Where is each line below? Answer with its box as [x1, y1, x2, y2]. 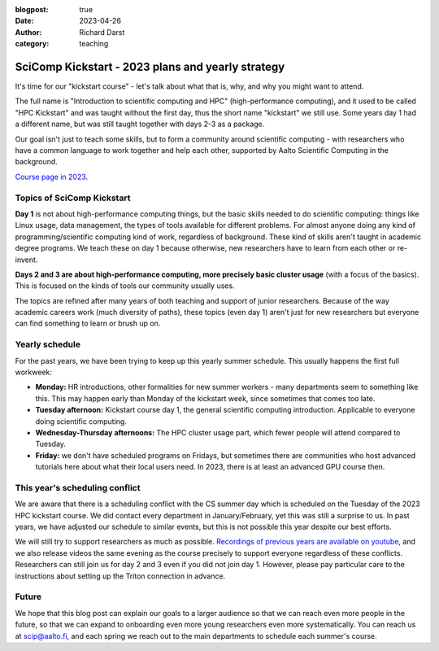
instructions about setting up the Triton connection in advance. [15, 570, 226, 581]
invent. [15, 255, 38, 264]
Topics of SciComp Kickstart [15, 192, 131, 203]
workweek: [15, 367, 53, 377]
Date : [15, 16, 34, 26]
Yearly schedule [15, 339, 81, 350]
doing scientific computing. [35, 416, 128, 426]
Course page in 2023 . [15, 172, 89, 181]
